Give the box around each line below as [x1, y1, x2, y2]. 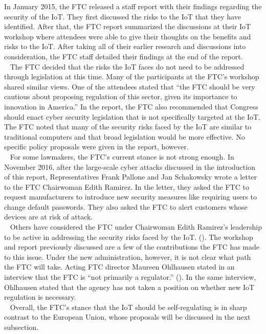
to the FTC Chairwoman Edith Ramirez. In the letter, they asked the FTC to [4, 181, 249, 192]
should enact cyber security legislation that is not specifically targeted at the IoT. [4, 111, 260, 122]
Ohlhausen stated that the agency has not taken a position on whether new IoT [4, 281, 255, 292]
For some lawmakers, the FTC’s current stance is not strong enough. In [10, 151, 234, 162]
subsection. [4, 322, 39, 332]
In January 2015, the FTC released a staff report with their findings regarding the [4, 1, 262, 11]
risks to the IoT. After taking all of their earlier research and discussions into [4, 41, 246, 52]
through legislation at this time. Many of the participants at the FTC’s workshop [4, 71, 259, 82]
